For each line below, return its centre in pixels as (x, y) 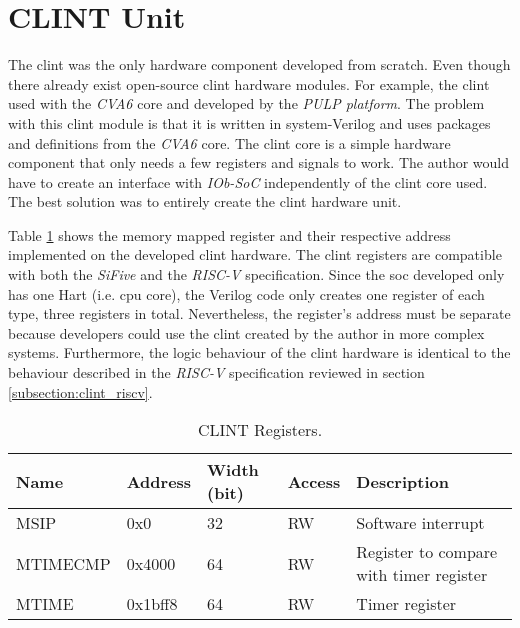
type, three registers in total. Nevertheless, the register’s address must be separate (259, 313)
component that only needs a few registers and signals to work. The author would (259, 162)
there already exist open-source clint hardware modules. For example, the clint (249, 83)
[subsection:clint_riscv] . (80, 391)
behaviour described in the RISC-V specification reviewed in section (216, 372)
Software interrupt (420, 523)
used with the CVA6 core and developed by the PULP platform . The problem (246, 103)
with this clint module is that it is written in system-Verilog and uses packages (249, 122)
